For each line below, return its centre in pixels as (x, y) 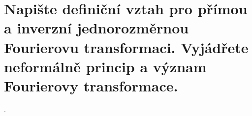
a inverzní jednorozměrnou (96, 28)
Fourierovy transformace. (91, 85)
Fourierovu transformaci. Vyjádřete (126, 47)
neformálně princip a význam (105, 66)
